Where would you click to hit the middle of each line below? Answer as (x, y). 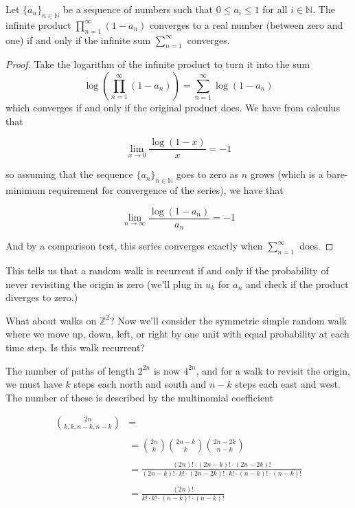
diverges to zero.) (42, 297)
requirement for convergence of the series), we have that (166, 190)
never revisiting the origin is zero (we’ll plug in (104, 284)
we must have (34, 384)
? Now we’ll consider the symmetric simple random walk (229, 320)
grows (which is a (287, 174)
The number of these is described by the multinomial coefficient (139, 397)
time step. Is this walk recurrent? (75, 347)
